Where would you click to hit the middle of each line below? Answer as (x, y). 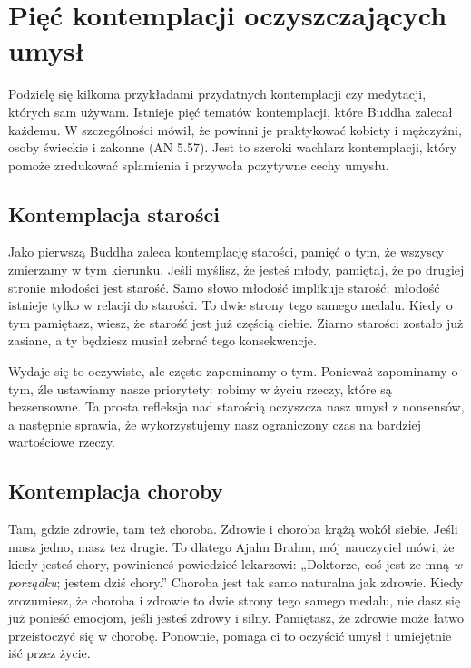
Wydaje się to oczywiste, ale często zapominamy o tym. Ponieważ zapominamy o (233, 371)
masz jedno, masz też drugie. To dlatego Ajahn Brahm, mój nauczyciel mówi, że (231, 546)
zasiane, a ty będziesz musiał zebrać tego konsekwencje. (162, 340)
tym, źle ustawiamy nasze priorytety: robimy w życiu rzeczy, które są (200, 388)
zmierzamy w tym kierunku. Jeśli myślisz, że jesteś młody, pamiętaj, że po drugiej (236, 270)
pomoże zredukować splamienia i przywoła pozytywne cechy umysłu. (199, 165)
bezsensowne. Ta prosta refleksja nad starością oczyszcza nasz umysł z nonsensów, (236, 407)
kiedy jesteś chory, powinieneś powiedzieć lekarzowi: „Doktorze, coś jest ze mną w (235, 564)
